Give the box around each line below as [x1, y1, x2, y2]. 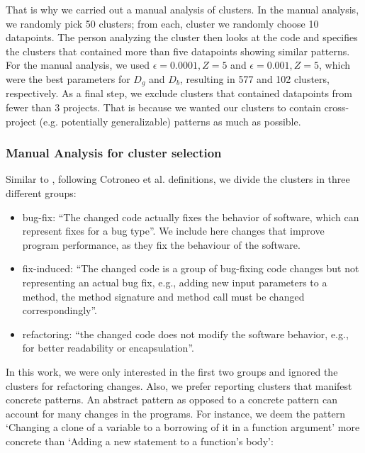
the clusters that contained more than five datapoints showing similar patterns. [6, 43, 350, 58]
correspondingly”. [22, 303, 97, 318]
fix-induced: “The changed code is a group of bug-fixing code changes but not [22, 261, 359, 276]
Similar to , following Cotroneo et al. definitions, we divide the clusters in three [6, 172, 350, 186]
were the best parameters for [6, 71, 130, 86]
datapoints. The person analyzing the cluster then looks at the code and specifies [6, 30, 358, 45]
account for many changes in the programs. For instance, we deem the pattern [6, 406, 345, 420]
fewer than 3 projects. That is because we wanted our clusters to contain [6, 100, 321, 115]
